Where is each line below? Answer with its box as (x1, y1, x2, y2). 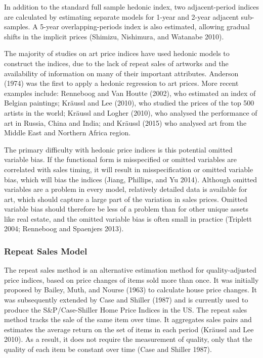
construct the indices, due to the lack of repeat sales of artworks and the (4, 58, 229, 68)
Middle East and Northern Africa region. (4, 127, 131, 138)
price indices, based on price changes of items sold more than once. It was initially (4, 274, 259, 285)
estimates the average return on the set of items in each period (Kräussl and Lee (4, 324, 254, 334)
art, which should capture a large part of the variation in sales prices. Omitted (4, 193, 247, 204)
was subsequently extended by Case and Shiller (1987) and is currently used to (4, 294, 248, 305)
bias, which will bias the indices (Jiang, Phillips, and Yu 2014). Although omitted (4, 174, 257, 184)
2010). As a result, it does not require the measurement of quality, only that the (4, 334, 252, 344)
